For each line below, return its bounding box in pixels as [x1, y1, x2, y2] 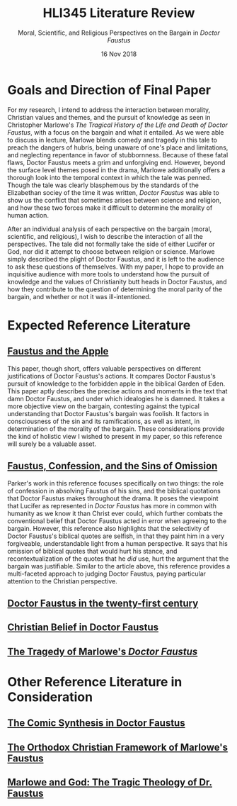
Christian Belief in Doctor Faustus [7, 622, 159, 634]
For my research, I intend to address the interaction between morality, [7, 105, 211, 114]
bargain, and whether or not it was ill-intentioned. [7, 292, 151, 301]
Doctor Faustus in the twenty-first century [7, 597, 199, 609]
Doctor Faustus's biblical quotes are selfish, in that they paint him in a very [7, 532, 225, 540]
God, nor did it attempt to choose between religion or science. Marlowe [7, 247, 216, 256]
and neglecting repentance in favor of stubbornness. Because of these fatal [7, 150, 229, 159]
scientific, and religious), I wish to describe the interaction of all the [7, 232, 204, 240]
